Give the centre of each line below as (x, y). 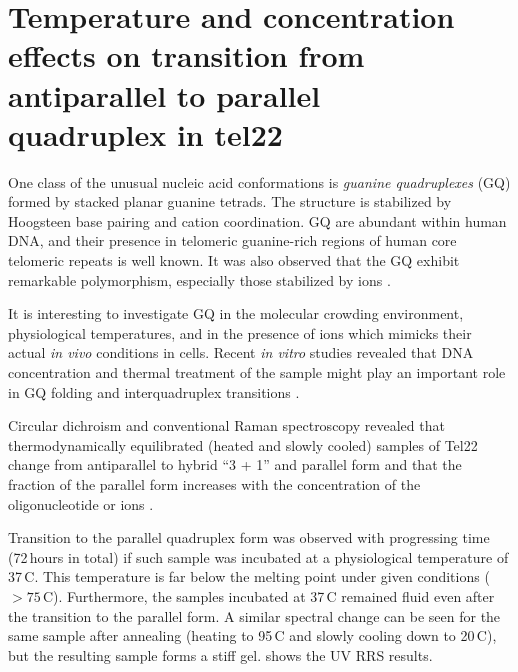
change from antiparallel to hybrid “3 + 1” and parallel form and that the (235, 464)
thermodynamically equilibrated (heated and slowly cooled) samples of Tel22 (243, 444)
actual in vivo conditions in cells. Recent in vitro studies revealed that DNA (241, 352)
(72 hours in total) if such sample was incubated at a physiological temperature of (258, 556)
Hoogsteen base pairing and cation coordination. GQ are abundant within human (257, 220)
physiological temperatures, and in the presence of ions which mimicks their (240, 332)
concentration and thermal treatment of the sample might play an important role (257, 372)
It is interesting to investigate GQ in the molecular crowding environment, (236, 313)
